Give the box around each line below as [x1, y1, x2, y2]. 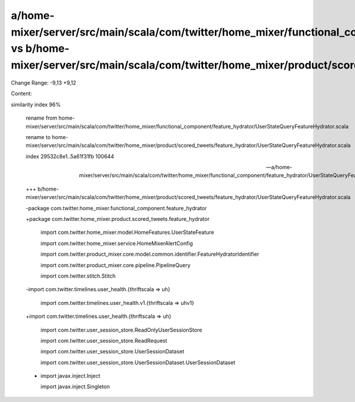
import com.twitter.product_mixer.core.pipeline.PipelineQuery [40, 261, 191, 269]
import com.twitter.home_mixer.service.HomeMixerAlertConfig [40, 240, 193, 247]
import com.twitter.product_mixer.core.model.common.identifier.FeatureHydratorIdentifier [40, 250, 260, 258]
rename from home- [25, 114, 75, 121]
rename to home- [25, 133, 69, 140]
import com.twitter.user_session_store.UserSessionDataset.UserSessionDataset [40, 359, 235, 366]
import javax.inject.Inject [40, 372, 101, 380]
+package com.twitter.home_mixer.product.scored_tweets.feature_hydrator [25, 216, 210, 223]
